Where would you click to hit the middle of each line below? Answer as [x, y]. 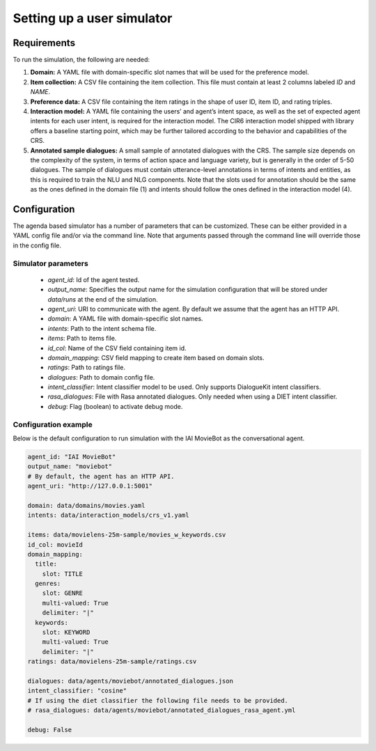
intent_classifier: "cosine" [77, 691]
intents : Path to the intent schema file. [102, 328]
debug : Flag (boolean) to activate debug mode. [115, 406]
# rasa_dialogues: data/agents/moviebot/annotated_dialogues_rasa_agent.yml [162, 710]
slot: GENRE [63, 593]
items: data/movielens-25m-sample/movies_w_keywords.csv [127, 535]
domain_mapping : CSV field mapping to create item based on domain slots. [156, 357]
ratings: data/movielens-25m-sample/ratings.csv [112, 661]
